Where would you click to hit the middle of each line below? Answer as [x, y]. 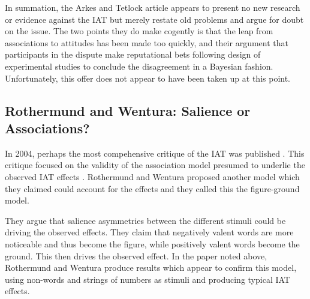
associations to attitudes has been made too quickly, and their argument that [147, 42]
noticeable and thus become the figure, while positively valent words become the [152, 243]
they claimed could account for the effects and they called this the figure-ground [152, 188]
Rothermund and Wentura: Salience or [128, 110]
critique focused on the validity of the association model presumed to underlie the [155, 165]
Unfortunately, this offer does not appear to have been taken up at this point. [148, 78]
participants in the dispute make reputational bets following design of [133, 54]
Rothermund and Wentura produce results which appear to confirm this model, [151, 267]
